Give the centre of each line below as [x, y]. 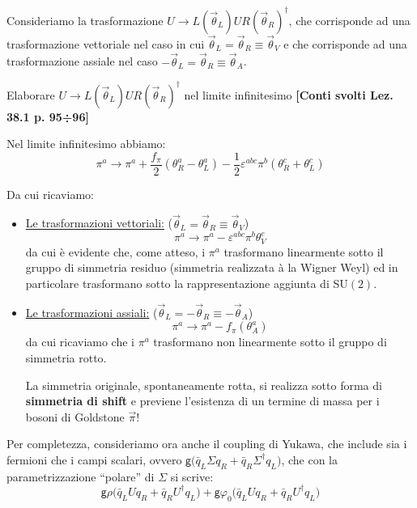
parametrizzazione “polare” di [81, 476]
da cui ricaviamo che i [80, 342]
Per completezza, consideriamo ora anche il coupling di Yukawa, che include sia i [207, 444]
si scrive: [192, 476]
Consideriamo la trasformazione [85, 20]
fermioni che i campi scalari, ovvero [94, 459]
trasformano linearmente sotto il [304, 251]
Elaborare [31, 94]
